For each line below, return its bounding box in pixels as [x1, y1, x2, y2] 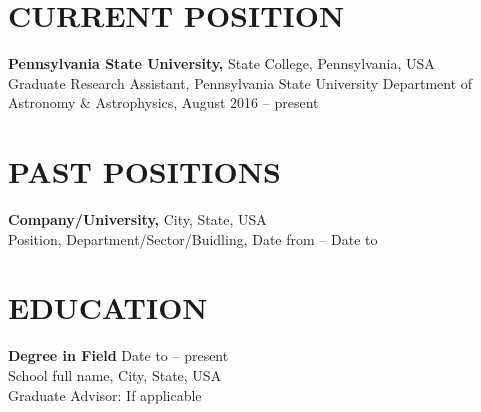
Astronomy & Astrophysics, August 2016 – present [8, 92, 319, 113]
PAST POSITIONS [8, 151, 281, 192]
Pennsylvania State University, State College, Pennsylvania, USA [8, 53, 435, 74]
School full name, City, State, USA [8, 364, 222, 385]
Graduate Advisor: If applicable [8, 384, 202, 405]
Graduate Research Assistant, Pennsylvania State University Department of [8, 72, 473, 93]
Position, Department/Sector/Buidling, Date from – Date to [8, 228, 378, 249]
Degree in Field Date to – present [8, 345, 229, 366]
